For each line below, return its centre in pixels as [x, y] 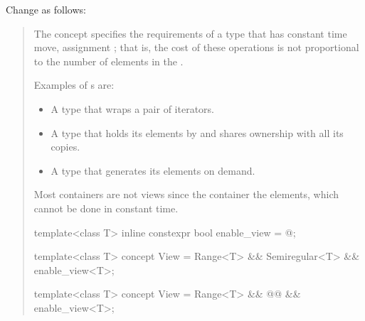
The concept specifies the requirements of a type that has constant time [190, 33]
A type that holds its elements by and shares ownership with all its [197, 132]
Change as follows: [46, 9]
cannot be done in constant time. [106, 208]
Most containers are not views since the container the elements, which [186, 194]
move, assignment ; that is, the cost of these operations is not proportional [196, 47]
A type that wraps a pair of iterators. [132, 108]
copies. [65, 147]
